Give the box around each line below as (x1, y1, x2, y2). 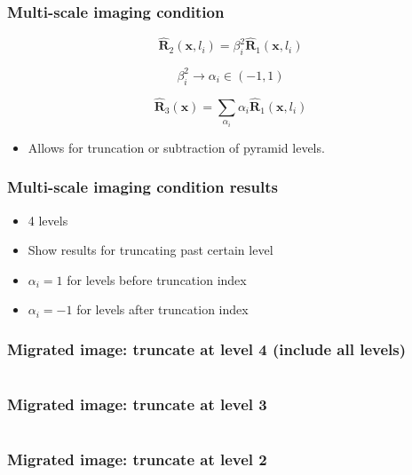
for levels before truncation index (67, 270, 247, 289)
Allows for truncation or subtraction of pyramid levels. (28, 138, 325, 156)
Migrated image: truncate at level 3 (7, 393, 267, 416)
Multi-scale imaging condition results (7, 176, 278, 198)
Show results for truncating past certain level (28, 241, 273, 259)
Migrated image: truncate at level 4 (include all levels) (7, 337, 407, 360)
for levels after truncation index (76, 300, 249, 319)
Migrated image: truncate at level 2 (7, 448, 267, 471)
